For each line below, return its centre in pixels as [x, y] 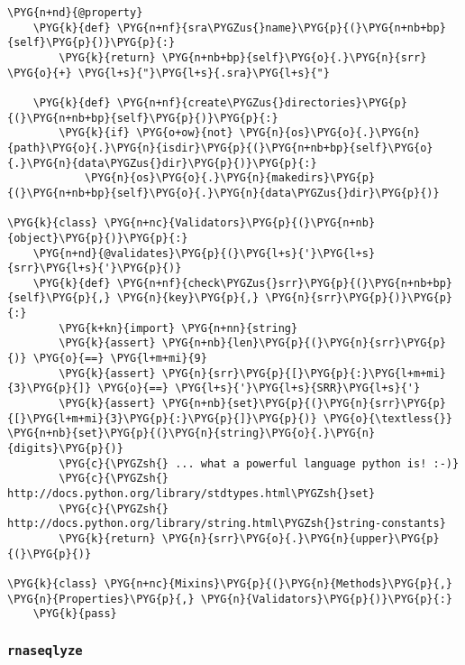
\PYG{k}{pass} [75, 614]
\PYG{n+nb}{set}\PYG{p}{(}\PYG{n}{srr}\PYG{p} [304, 404]
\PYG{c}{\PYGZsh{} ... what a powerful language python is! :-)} [259, 463]
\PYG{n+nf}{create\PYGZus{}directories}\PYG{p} [262, 102]
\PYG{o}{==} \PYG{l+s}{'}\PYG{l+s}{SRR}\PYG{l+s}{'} [259, 388]
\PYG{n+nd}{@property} [75, 13]
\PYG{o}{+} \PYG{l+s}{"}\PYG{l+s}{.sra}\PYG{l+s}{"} [169, 73]
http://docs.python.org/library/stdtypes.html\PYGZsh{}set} [191, 494]
